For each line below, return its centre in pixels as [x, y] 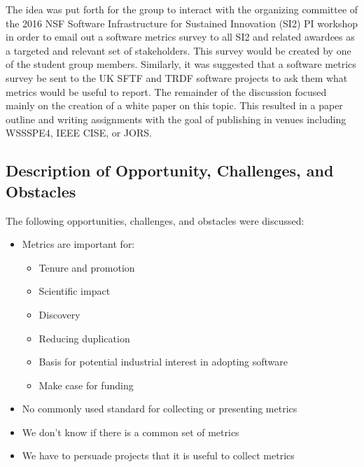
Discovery [59, 314]
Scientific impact [75, 291]
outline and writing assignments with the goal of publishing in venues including [176, 119]
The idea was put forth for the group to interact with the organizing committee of [182, 9]
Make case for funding [86, 385]
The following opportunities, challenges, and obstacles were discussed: [155, 220]
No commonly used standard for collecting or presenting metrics [160, 409]
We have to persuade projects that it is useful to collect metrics [158, 455]
